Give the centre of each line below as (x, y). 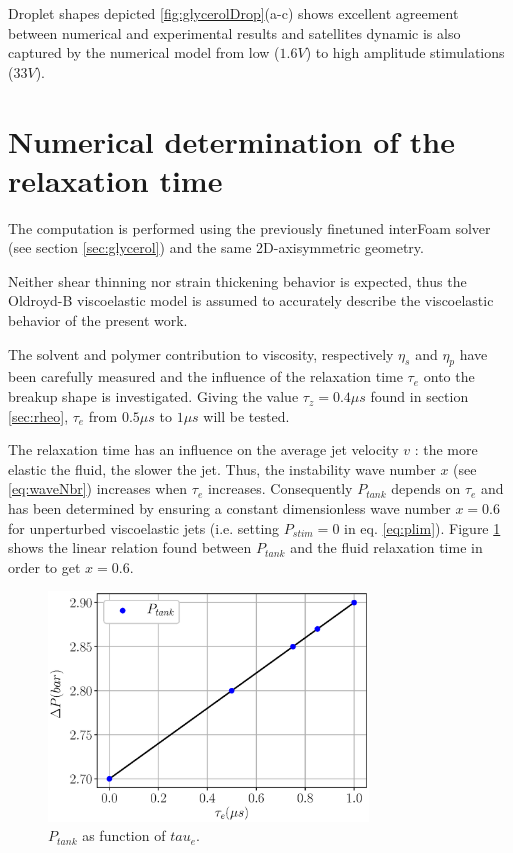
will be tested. (246, 415)
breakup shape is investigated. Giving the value (153, 396)
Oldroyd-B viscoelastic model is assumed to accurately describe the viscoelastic (251, 300)
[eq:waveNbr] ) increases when (98, 488)
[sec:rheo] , (38, 415)
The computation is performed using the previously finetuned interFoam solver (249, 227)
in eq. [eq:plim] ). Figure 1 (422, 527)
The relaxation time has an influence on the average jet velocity (203, 449)
